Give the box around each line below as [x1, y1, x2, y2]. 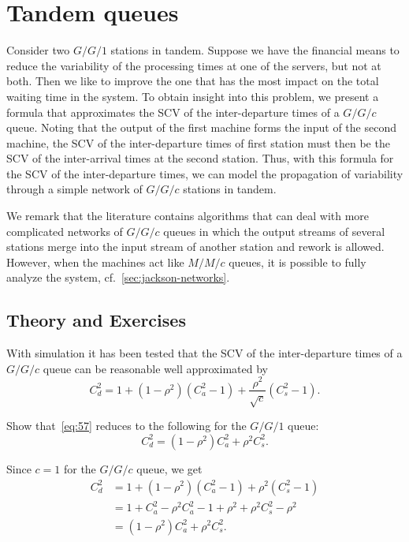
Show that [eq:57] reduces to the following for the [6, 417, 247, 434]
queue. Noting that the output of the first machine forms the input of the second [6, 119, 396, 136]
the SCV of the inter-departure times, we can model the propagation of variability [6, 165, 403, 181]
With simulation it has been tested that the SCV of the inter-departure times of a [6, 345, 403, 361]
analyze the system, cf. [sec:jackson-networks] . [6, 269, 230, 286]
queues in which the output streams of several [163, 222, 385, 239]
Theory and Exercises [6, 308, 186, 332]
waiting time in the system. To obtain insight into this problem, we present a [6, 88, 379, 104]
